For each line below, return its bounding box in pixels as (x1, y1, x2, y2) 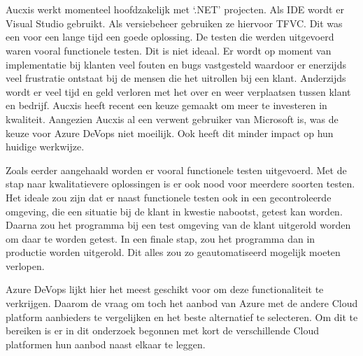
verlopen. (6, 258, 45, 273)
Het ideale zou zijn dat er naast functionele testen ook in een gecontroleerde (6, 190, 332, 204)
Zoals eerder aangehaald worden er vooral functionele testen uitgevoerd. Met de (6, 162, 347, 177)
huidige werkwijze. (6, 139, 85, 154)
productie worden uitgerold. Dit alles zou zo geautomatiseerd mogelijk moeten (6, 245, 341, 259)
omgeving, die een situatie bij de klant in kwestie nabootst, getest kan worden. (6, 204, 343, 218)
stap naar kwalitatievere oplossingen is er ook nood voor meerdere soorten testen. (6, 176, 355, 191)
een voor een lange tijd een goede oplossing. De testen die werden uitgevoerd (6, 29, 334, 44)
